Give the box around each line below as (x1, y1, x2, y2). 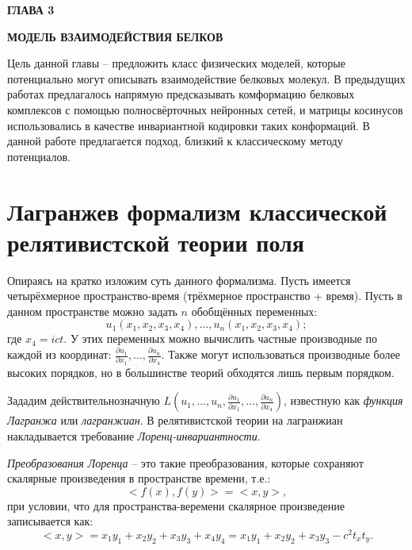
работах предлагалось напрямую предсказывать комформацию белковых (7, 86, 355, 102)
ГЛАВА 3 (7, 2, 55, 17)
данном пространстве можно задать (7, 302, 177, 319)
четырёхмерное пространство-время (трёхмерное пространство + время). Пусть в (7, 287, 402, 304)
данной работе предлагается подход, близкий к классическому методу (7, 133, 343, 149)
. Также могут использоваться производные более (161, 346, 400, 363)
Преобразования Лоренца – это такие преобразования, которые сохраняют (7, 454, 364, 471)
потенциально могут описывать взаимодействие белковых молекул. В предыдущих (7, 70, 406, 87)
